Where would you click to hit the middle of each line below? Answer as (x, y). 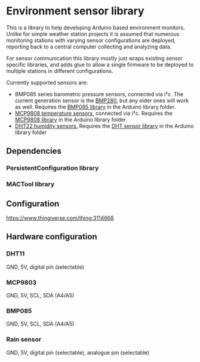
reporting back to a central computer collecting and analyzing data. (89, 47)
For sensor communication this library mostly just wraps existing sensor (95, 58)
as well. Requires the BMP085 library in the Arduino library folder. (95, 107)
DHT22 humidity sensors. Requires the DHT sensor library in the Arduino (104, 126)
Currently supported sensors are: (47, 83)
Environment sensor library (75, 11)
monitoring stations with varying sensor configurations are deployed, (91, 40)
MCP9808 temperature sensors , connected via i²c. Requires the (93, 113)
